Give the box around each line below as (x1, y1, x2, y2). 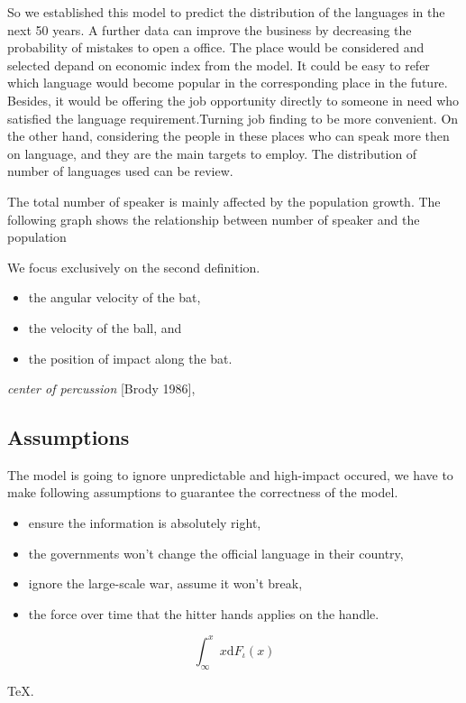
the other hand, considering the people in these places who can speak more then (7, 126, 450, 145)
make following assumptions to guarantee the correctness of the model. (7, 483, 398, 502)
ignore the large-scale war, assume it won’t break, (28, 574, 303, 593)
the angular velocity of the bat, (28, 288, 201, 307)
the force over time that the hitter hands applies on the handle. (28, 604, 379, 623)
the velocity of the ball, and (28, 318, 182, 337)
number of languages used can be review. (7, 162, 233, 180)
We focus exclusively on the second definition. (7, 257, 260, 276)
